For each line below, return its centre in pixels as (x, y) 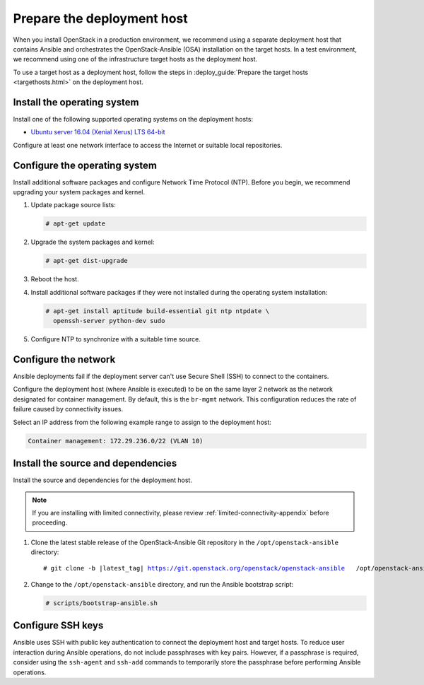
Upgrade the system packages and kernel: (93, 242)
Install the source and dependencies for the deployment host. (102, 480)
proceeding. (50, 522)
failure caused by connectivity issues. (68, 409)
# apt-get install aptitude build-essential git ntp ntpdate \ (158, 311)
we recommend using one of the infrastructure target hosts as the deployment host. (135, 59)
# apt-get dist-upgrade (87, 261)
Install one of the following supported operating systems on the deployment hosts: (133, 119)
